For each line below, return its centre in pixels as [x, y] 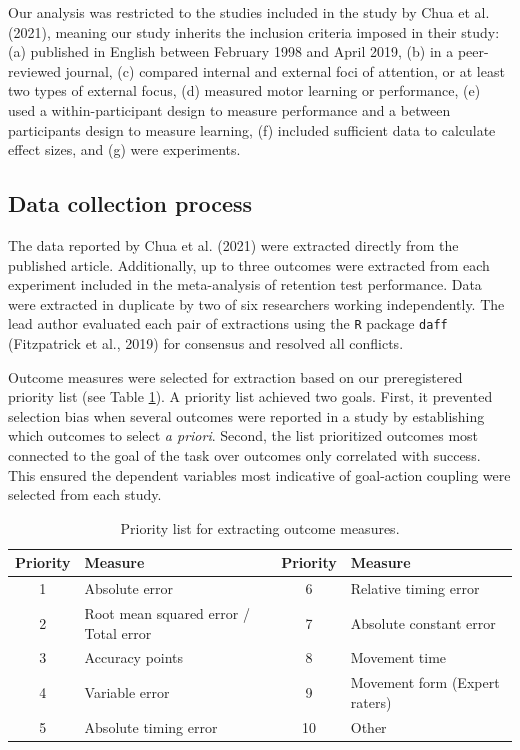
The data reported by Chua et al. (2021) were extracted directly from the [233, 244]
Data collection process [130, 203]
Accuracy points [134, 657]
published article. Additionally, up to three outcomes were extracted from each [249, 264]
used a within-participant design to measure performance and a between [229, 109]
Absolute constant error [423, 622]
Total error [118, 632]
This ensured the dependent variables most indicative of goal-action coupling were [259, 474]
